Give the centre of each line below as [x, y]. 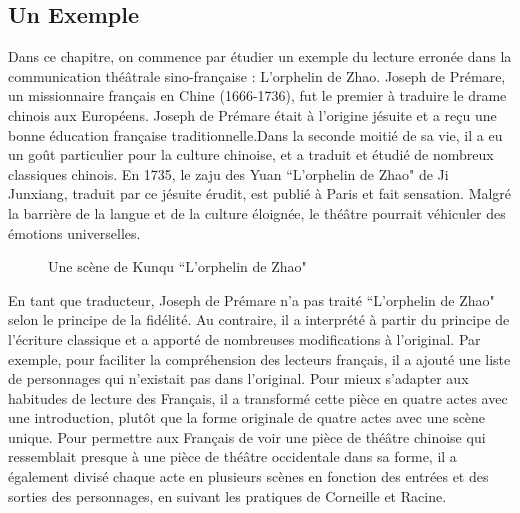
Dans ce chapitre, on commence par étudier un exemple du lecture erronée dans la [260, 56]
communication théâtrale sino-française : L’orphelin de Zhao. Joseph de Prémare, [257, 75]
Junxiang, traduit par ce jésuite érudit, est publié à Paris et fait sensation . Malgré [260, 193]
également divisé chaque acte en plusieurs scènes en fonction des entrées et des [248, 476]
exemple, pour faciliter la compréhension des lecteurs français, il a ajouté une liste [259, 358]
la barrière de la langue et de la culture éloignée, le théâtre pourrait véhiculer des [257, 212]
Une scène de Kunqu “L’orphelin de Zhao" [177, 266]
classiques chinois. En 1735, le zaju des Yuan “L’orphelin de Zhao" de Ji [228, 173]
